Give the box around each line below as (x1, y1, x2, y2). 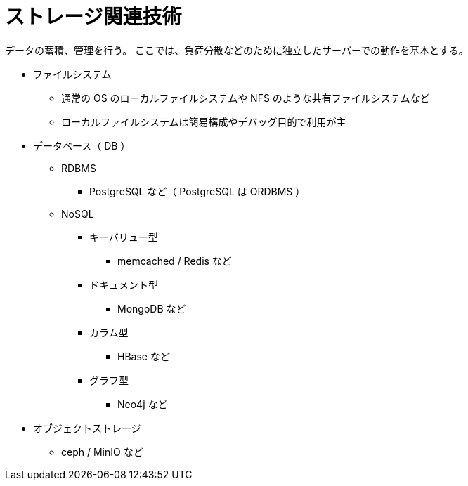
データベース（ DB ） (33, 139, 131, 152)
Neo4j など (117, 398, 168, 410)
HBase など (117, 350, 170, 362)
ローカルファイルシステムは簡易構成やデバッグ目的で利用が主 (61, 115, 346, 128)
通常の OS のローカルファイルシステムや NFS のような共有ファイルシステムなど (61, 91, 430, 104)
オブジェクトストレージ (33, 421, 141, 434)
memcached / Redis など (117, 254, 232, 267)
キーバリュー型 (89, 230, 158, 243)
